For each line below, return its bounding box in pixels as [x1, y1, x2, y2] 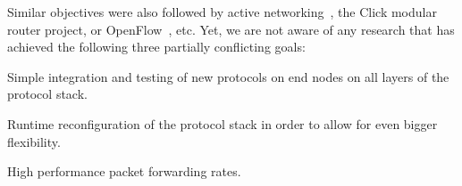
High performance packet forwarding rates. [7, 162, 241, 181]
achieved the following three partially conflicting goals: [7, 37, 306, 56]
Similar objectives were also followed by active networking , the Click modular [7, 3, 437, 20]
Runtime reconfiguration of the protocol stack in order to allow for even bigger [7, 114, 438, 133]
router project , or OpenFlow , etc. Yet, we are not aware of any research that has [7, 20, 455, 38]
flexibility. [7, 132, 61, 150]
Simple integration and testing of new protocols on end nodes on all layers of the [7, 67, 449, 85]
